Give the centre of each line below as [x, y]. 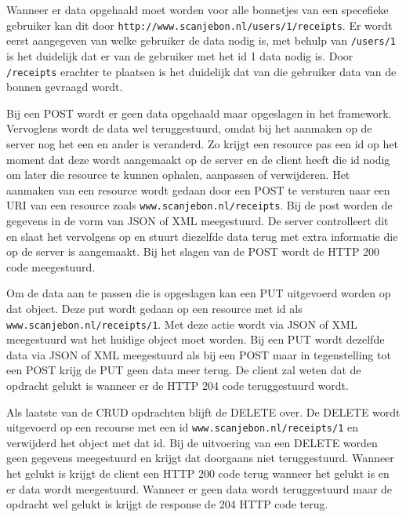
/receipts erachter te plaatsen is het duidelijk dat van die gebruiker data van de [201, 71]
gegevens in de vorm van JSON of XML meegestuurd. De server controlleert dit [198, 220]
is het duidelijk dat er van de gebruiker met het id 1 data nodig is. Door [180, 55]
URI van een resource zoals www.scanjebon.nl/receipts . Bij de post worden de [199, 205]
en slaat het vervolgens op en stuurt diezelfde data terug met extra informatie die [202, 236]
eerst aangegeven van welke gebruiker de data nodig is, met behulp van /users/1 [201, 40]
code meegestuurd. [51, 266]
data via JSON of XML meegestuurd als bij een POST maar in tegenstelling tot [199, 354]
